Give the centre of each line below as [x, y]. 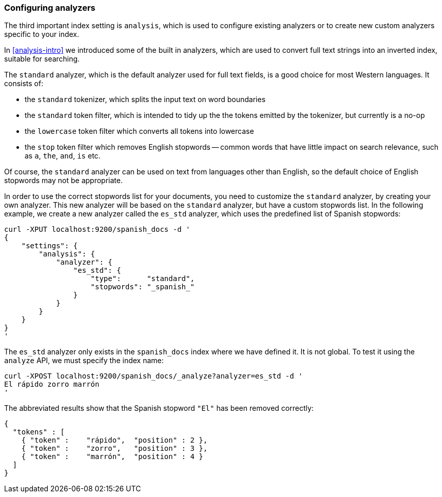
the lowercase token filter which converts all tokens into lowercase [139, 131]
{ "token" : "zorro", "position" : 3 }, [114, 449]
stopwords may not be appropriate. [63, 181]
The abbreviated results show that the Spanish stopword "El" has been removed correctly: [159, 408]
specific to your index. [42, 34]
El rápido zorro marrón [52, 384]
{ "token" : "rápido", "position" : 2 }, [114, 440]
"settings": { [50, 246]
